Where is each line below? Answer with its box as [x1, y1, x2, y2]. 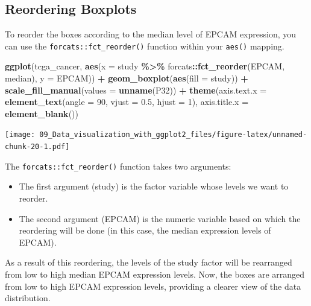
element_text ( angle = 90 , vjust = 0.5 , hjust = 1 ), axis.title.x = [5, 95, 249, 108]
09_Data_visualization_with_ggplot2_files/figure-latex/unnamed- [39, 130, 307, 139]
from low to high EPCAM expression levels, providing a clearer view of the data [5, 279, 301, 292]
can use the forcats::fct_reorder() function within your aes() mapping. [5, 39, 284, 52]
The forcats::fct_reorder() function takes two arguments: [5, 159, 231, 172]
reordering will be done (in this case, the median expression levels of [19, 224, 271, 237]
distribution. [5, 292, 51, 304]
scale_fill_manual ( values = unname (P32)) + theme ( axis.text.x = [5, 83, 267, 96]
